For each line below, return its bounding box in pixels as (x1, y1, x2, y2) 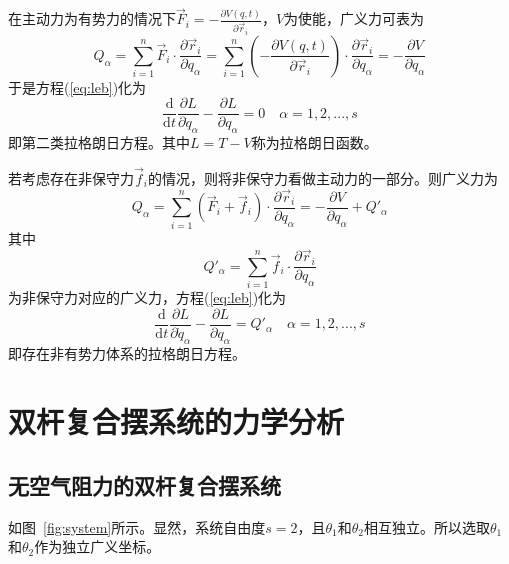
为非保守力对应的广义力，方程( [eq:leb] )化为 (8, 287, 287, 308)
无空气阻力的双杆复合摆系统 (8, 470, 281, 501)
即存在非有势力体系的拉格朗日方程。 (8, 342, 246, 363)
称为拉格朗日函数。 (251, 132, 378, 153)
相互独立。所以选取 (363, 516, 490, 537)
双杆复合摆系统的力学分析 (8, 401, 345, 442)
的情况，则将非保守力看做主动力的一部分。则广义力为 (147, 168, 498, 188)
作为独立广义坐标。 (34, 536, 161, 557)
